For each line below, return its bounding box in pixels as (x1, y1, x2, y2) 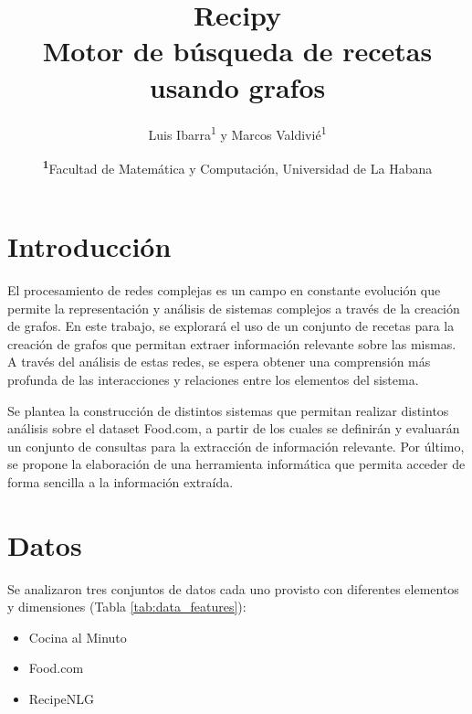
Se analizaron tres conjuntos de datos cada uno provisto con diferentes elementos (7, 579, 459, 598)
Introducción (7, 228, 172, 264)
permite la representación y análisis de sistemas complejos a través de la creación (7, 298, 460, 317)
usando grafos (149, 68, 326, 105)
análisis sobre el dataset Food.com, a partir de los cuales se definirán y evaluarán (7, 419, 460, 438)
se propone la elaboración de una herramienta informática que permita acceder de (7, 454, 466, 474)
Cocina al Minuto (28, 627, 127, 646)
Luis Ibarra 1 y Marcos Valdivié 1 (148, 122, 327, 144)
